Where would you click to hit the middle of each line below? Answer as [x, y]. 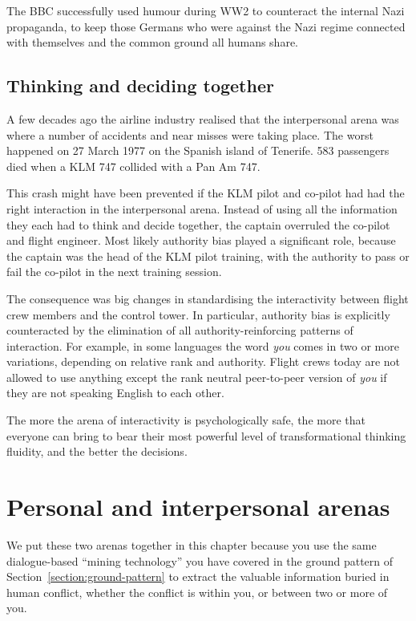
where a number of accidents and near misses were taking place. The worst [190, 134]
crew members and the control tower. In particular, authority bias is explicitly [198, 314]
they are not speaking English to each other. [115, 393]
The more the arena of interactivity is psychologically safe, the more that [186, 420]
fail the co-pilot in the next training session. [114, 272]
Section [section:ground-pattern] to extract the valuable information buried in [198, 576]
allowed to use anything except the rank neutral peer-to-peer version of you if [197, 377]
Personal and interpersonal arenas [198, 507]
